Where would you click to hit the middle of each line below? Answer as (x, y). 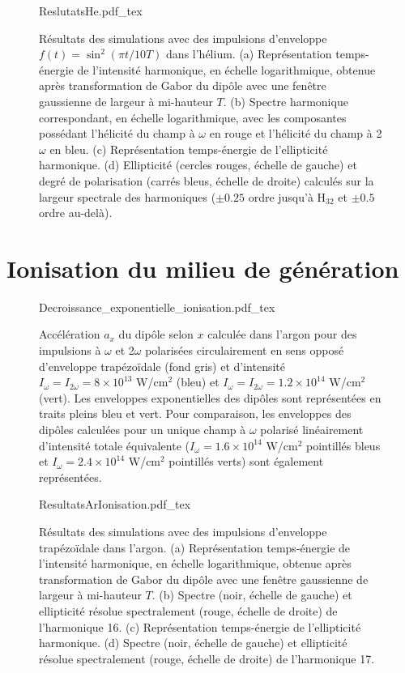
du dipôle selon (156, 334)
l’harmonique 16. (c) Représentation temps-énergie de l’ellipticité (200, 626)
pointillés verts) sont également (246, 461)
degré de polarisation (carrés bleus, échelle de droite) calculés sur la (207, 180)
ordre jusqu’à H (287, 196)
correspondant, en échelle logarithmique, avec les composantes (193, 117)
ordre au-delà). (76, 213)
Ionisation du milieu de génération (203, 268)
